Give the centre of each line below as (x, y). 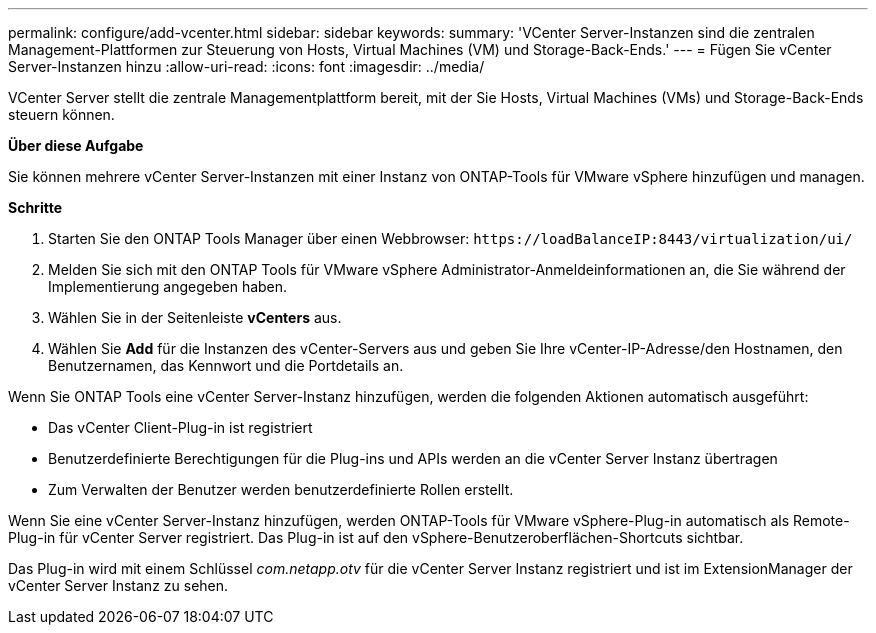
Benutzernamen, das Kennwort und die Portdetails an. (226, 365)
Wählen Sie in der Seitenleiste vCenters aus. (195, 317)
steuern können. (61, 114)
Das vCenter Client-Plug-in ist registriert (180, 427)
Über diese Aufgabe (76, 145)
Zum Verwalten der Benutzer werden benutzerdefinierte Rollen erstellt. (281, 489)
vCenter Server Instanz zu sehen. (118, 585)
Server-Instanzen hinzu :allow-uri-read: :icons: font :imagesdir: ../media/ (246, 66)
